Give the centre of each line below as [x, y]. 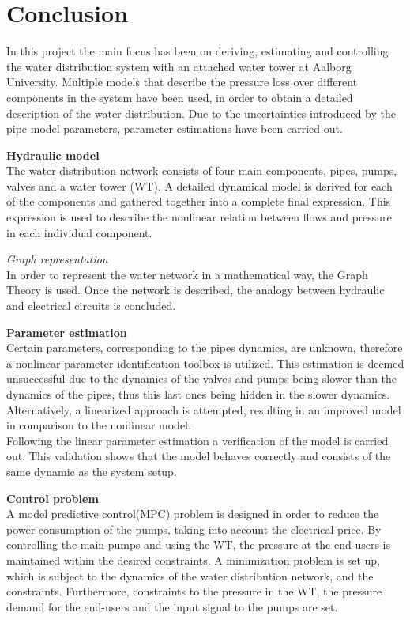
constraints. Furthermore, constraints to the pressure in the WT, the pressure [194, 591]
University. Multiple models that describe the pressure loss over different [182, 82]
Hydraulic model [53, 155]
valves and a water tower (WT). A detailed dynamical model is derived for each [199, 185]
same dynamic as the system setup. [92, 471]
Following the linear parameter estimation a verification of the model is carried [197, 440]
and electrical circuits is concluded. [91, 306]
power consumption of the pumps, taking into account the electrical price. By [194, 529]
